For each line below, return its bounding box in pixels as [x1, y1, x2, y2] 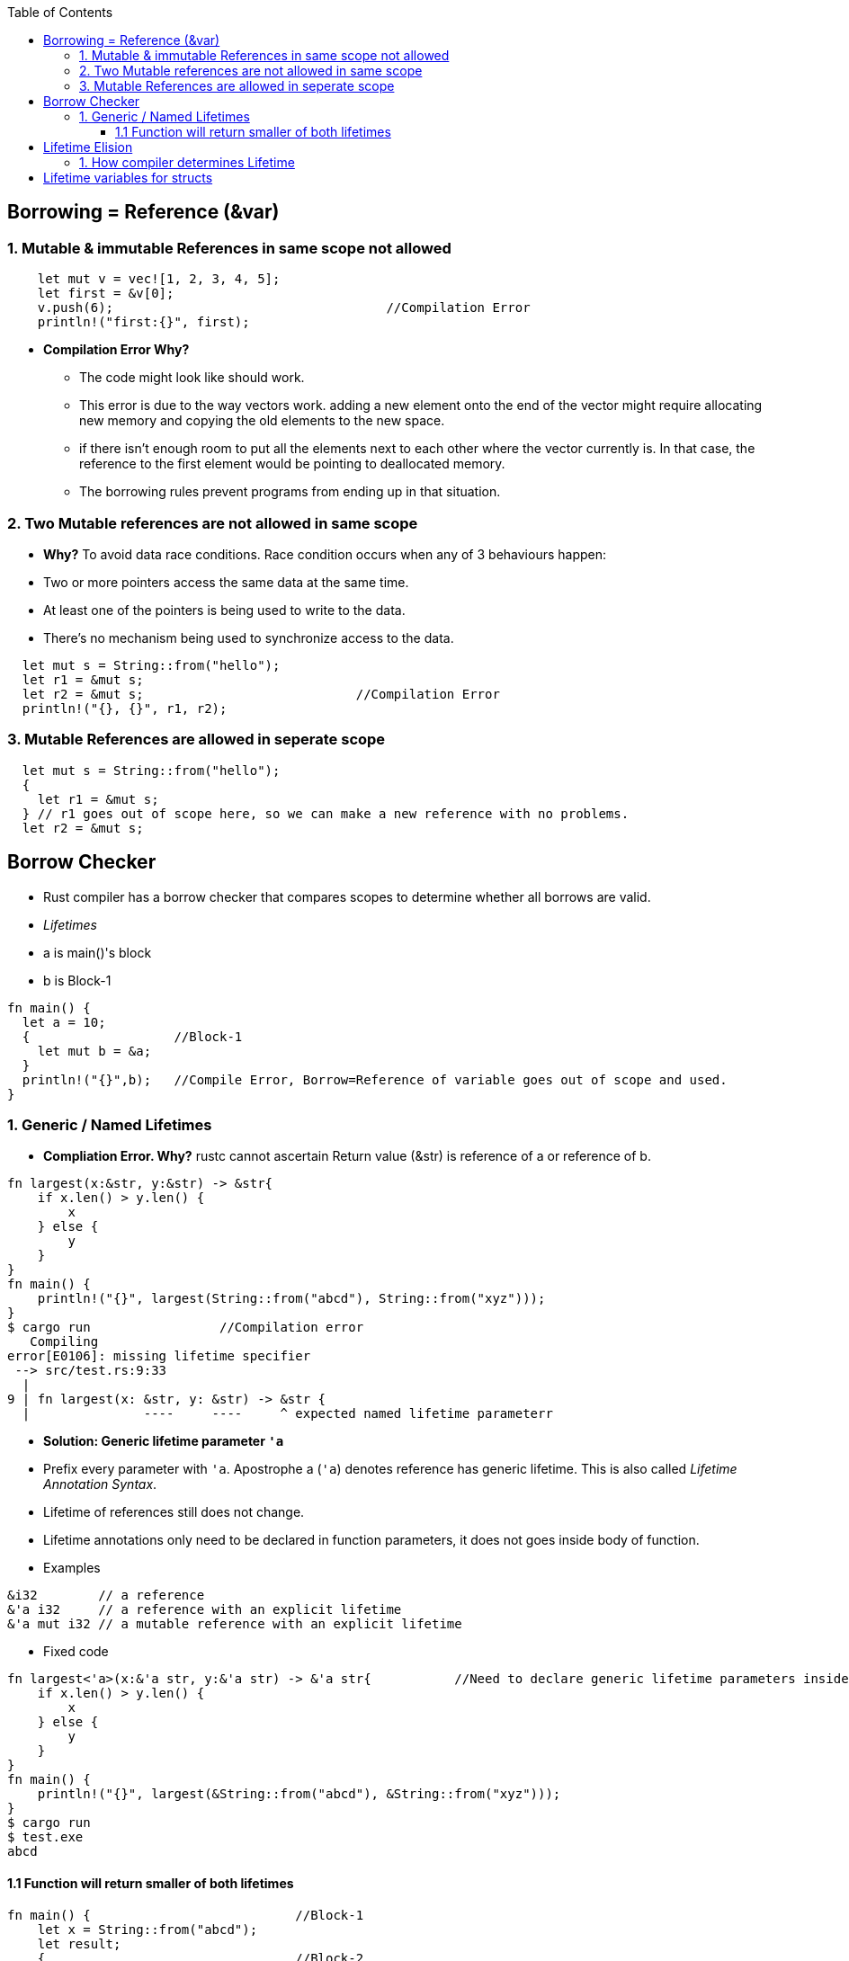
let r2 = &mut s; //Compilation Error [22, 686, 500, 701]
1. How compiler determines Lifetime [79, 155, 295, 170]
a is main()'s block [43, 944, 152, 960]
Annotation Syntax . [43, 1476, 157, 1493]
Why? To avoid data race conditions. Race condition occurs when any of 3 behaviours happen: [43, 546, 607, 562]
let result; [37, 1936, 121, 1951]
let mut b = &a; [37, 1043, 152, 1058]
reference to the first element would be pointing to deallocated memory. [79, 456, 505, 472]
